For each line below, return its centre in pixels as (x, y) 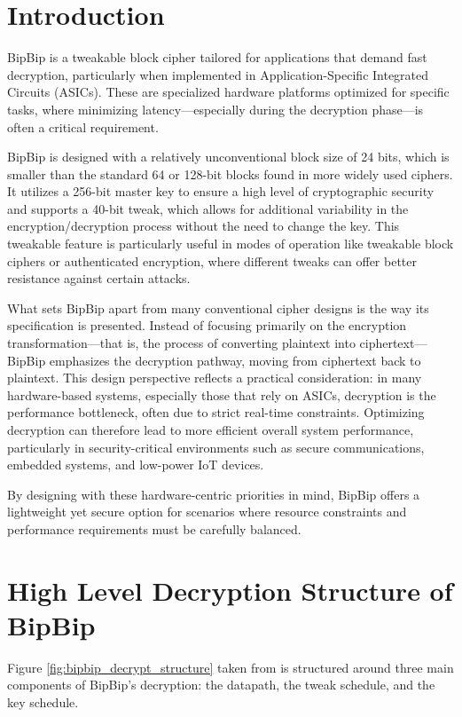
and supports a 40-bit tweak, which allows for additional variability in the (208, 208)
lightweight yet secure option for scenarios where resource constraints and (207, 512)
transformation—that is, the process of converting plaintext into (181, 343)
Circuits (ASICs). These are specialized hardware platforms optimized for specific (228, 92)
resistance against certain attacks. (99, 278)
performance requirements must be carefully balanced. (154, 528)
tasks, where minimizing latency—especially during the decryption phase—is (215, 109)
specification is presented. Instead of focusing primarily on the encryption (207, 325)
